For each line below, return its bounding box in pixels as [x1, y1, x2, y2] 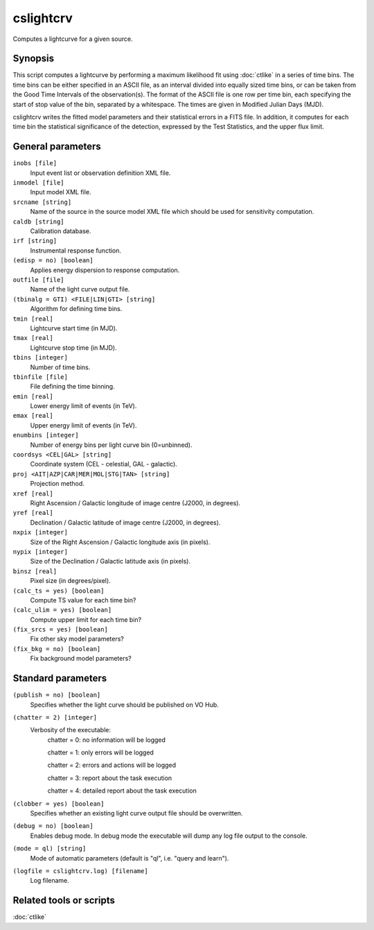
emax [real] [12, 412, 53, 420]
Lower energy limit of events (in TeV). [30, 402, 137, 410]
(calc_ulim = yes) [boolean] [12, 606, 112, 614]
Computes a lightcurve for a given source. [12, 35, 133, 43]
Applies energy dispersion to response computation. [30, 266, 180, 274]
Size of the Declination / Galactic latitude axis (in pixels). [30, 557, 190, 566]
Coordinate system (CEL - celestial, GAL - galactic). [30, 460, 178, 468]
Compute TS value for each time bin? [30, 595, 136, 604]
